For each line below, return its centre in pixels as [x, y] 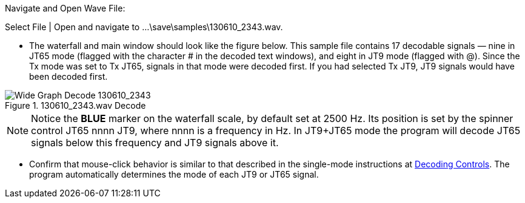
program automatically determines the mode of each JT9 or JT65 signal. [174, 174]
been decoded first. [69, 76]
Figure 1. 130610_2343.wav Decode [75, 105]
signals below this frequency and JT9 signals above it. [155, 143]
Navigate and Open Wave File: [65, 8]
